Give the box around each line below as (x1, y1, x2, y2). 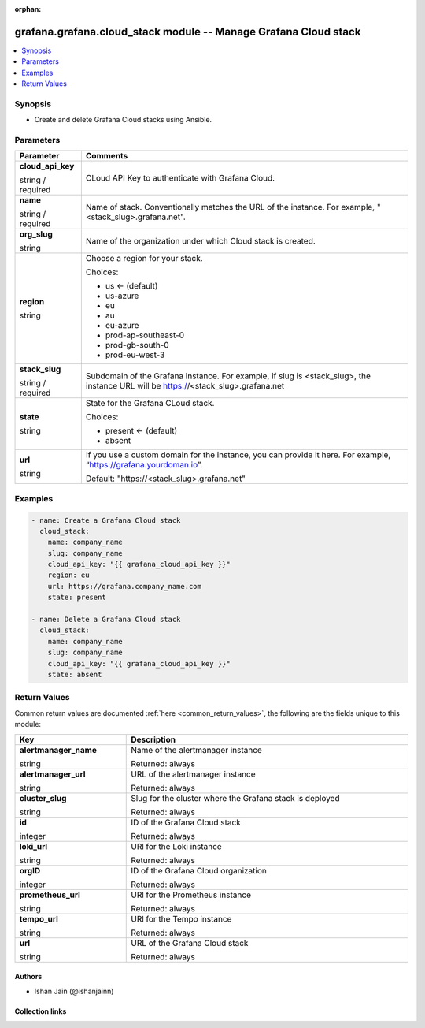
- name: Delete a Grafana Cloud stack (31, 615, 181, 624)
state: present (47, 593, 106, 602)
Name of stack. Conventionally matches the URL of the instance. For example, (85, 202, 375, 213)
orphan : (14, 5, 42, 13)
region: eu (47, 571, 90, 579)
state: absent (47, 670, 102, 679)
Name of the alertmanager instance (131, 744, 263, 755)
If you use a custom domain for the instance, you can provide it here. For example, (85, 449, 391, 460)
